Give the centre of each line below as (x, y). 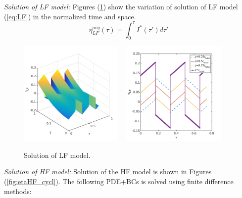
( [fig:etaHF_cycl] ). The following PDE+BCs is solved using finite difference (119, 181)
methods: (18, 191)
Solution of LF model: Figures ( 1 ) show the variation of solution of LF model (121, 6)
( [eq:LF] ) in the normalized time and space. (70, 16)
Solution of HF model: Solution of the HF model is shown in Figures (108, 172)
